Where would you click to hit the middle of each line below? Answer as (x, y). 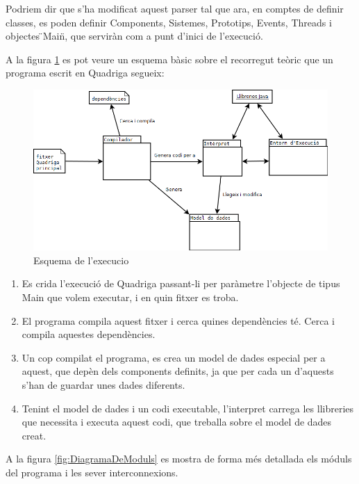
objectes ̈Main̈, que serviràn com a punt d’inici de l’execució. (134, 36)
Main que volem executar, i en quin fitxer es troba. (130, 297)
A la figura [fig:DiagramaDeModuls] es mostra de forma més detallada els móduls (179, 459)
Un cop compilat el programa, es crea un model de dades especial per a (174, 357)
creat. (34, 435)
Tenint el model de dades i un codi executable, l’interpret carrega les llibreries (188, 408)
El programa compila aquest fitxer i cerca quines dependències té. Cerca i (178, 320)
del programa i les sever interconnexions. (92, 472)
